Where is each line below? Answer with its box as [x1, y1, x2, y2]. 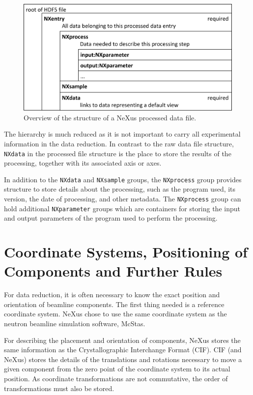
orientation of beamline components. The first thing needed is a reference [4, 299, 225, 309]
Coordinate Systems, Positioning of [4, 242, 248, 262]
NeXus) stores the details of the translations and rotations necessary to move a [4, 354, 242, 364]
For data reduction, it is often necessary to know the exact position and [4, 289, 220, 300]
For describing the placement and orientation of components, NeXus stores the [4, 335, 241, 345]
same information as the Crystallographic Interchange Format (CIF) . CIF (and [4, 344, 242, 355]
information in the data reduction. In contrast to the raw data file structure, [4, 138, 234, 148]
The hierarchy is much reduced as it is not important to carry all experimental [4, 129, 241, 139]
